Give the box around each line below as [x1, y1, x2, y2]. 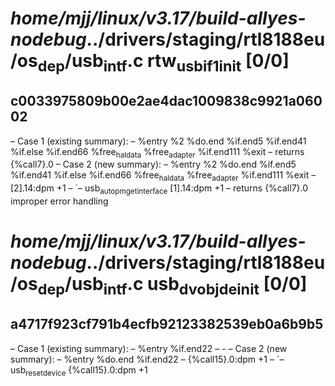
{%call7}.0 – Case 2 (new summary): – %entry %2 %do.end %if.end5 [10, 158, 297, 171]
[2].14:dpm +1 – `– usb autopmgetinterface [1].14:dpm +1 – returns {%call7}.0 [10, 182, 309, 196]
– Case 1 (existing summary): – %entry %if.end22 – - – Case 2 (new [10, 342, 288, 354]
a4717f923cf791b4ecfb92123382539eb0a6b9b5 [10, 316, 324, 333]
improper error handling [10, 195, 109, 207]
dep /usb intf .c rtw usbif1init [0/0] [37, 50, 290, 76]
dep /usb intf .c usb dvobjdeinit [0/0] [37, 273, 308, 299]
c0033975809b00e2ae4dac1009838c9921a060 [10, 93, 323, 110]
